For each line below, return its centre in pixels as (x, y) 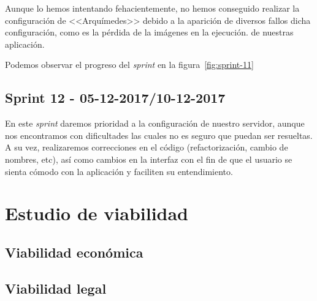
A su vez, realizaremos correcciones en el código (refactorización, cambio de (147, 147)
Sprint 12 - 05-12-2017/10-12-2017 (115, 98)
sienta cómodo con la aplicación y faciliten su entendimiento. (119, 171)
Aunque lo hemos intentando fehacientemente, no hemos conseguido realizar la (152, 8)
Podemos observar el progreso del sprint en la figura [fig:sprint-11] (129, 65)
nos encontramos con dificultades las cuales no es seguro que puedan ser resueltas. (159, 135)
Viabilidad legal (56, 288)
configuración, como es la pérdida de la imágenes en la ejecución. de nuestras (149, 32)
